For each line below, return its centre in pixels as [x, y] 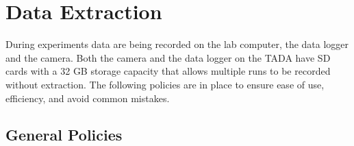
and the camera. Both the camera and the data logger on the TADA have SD [168, 57]
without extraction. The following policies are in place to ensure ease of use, [165, 84]
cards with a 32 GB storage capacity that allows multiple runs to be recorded [168, 71]
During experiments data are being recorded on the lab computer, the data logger [177, 44]
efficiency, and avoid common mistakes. [88, 98]
